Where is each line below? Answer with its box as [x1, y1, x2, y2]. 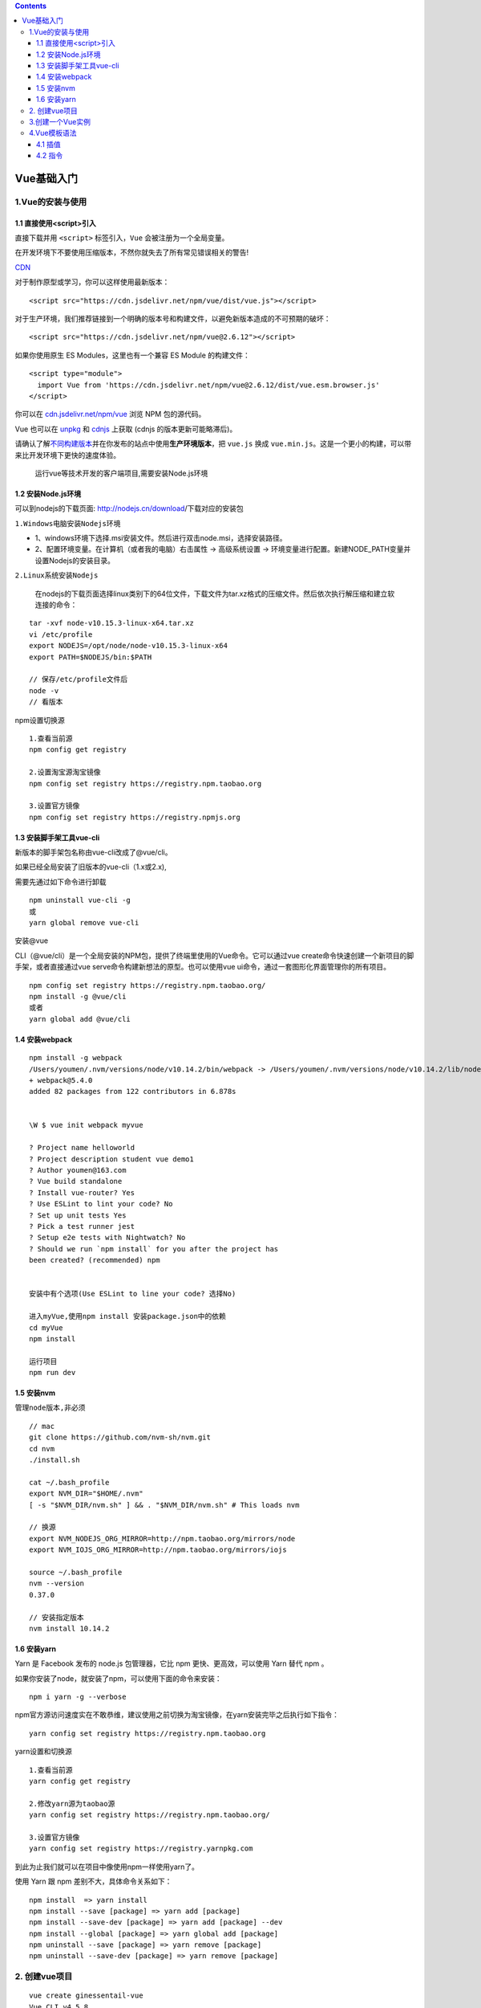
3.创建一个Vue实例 [29, 116, 91, 126]
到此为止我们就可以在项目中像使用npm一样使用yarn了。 [14, 1862, 200, 1871]
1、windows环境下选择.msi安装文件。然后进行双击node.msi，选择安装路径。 [34, 533, 287, 543]
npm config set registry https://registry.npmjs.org [29, 812, 240, 822]
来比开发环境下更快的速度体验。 [14, 450, 120, 459]
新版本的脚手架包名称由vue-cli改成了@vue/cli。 [14, 847, 172, 857]
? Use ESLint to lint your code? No [29, 1199, 173, 1209]
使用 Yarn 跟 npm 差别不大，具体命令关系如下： [14, 1876, 172, 1887]
